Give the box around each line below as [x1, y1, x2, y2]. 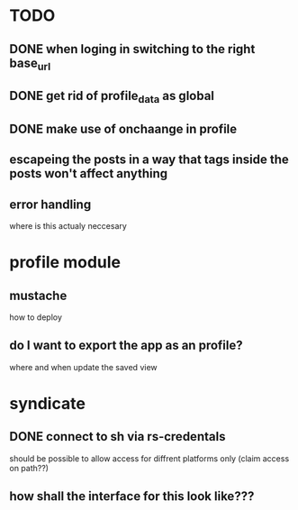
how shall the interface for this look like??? [9, 488, 255, 505]
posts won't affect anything [9, 166, 168, 181]
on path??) [9, 462, 50, 473]
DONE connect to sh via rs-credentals [9, 429, 226, 444]
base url [9, 55, 51, 73]
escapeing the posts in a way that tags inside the [9, 152, 290, 168]
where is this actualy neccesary [9, 220, 128, 231]
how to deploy [9, 312, 63, 323]
